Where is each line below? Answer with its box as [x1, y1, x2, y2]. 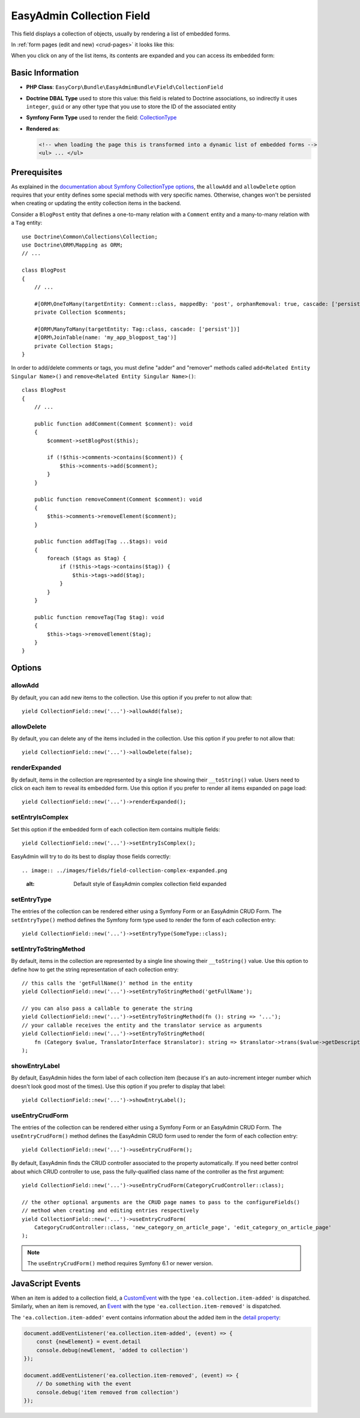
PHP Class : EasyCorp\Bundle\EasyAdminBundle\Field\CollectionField [26, 84, 223, 91]
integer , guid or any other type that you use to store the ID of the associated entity [26, 103, 236, 111]
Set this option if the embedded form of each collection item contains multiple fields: [11, 825, 220, 833]
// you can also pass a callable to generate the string [22, 1005, 193, 1012]
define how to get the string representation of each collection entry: [11, 965, 179, 973]
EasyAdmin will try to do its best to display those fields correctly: [11, 853, 171, 860]
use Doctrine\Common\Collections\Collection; [22, 233, 158, 240]
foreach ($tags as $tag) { [47, 555, 127, 562]
